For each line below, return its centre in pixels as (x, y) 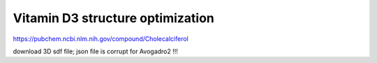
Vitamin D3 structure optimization (113, 18)
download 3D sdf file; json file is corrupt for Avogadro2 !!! (95, 51)
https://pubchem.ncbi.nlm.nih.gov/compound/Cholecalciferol (101, 39)
